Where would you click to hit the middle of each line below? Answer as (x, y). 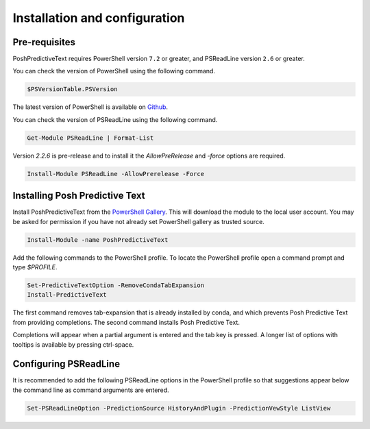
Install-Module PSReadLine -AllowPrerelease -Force (116, 174)
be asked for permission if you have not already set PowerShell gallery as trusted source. (139, 221)
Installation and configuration (99, 18)
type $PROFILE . (35, 267)
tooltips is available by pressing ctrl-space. (73, 344)
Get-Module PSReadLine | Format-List (90, 138)
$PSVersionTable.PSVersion (72, 89)
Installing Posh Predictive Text (79, 196)
